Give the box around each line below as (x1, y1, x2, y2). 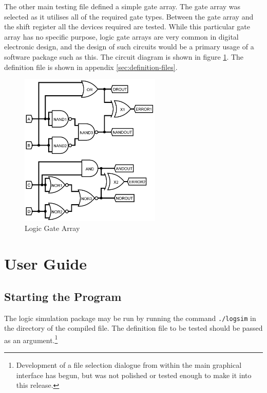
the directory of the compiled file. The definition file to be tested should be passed (4, 323, 263, 333)
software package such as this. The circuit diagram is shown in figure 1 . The (4, 51, 244, 62)
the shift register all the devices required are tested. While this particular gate (4, 21, 250, 32)
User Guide (4, 253, 87, 274)
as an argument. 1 (4, 333, 58, 345)
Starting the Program (4, 288, 122, 304)
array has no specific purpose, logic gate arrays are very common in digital (4, 31, 239, 42)
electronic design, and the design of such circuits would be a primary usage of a (4, 41, 254, 52)
